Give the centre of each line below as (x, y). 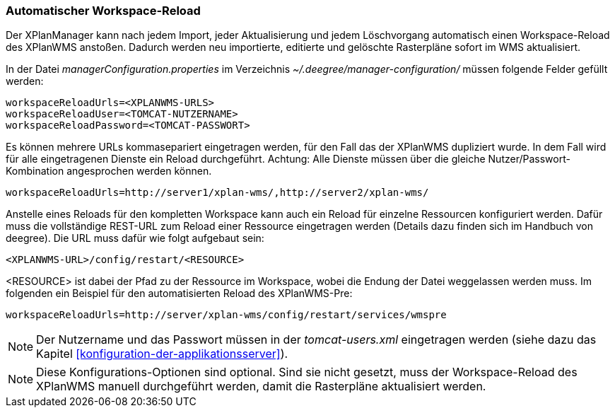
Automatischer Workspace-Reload (103, 11)
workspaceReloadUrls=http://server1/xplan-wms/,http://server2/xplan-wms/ (217, 193)
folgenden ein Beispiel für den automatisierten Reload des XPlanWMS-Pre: (179, 293)
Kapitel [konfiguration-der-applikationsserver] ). (162, 354)
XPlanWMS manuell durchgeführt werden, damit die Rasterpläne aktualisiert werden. (261, 386)
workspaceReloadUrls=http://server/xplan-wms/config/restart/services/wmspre (226, 315)
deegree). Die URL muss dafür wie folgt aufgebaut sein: (135, 238)
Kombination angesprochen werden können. (109, 171)
